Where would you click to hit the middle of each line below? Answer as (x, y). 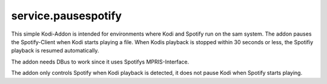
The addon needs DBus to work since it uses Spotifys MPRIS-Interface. (100, 62)
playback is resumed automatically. (55, 51)
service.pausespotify (67, 16)
